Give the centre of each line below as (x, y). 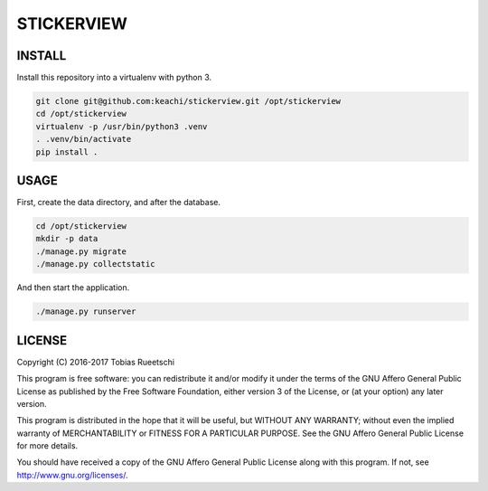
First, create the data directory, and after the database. (119, 203)
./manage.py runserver (86, 312)
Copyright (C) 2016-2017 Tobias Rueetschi (96, 362)
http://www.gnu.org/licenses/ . (72, 475)
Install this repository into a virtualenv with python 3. (114, 78)
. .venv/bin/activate (84, 139)
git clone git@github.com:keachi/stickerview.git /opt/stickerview (188, 101)
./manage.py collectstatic (95, 264)
